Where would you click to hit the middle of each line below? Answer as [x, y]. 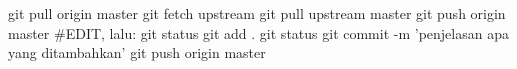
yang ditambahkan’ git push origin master [137, 52]
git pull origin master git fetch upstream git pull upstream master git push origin [257, 13]
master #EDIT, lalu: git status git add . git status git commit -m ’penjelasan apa [258, 32]
